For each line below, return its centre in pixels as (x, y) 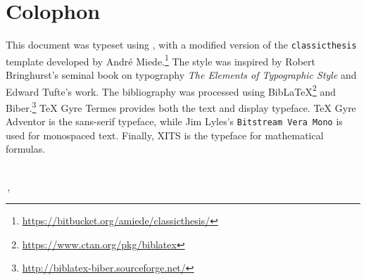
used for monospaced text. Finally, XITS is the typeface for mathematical (165, 135)
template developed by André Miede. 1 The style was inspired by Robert (160, 60)
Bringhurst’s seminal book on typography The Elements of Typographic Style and (181, 75)
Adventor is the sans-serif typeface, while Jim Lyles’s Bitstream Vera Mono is (174, 121)
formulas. (26, 149)
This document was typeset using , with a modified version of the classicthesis (181, 45)
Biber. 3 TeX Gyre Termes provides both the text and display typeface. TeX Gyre (181, 106)
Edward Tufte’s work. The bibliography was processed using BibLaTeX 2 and (171, 90)
